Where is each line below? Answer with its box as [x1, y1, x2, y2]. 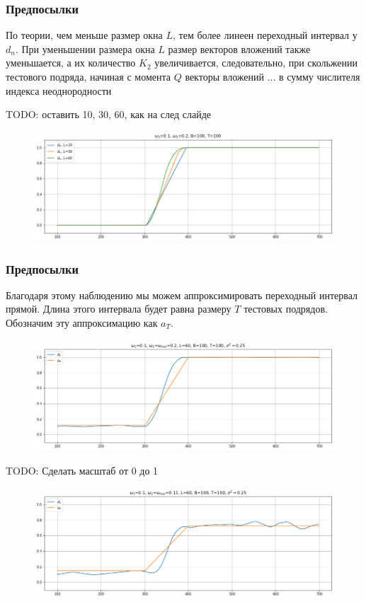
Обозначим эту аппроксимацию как [6, 315, 158, 330]
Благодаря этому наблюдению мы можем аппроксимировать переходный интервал [6, 287, 358, 302]
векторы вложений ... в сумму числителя [185, 69, 360, 83]
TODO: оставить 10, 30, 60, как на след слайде [6, 107, 212, 122]
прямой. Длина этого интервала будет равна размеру [6, 301, 231, 316]
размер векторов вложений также [168, 41, 311, 56]
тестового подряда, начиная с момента [6, 69, 171, 83]
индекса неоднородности [6, 83, 112, 98]
